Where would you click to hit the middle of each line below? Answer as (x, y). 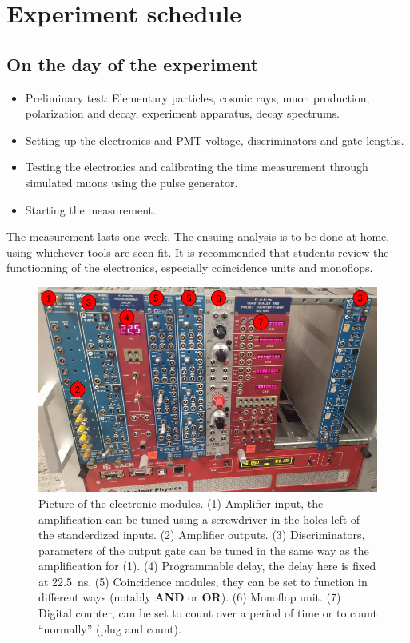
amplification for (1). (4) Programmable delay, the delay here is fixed (207, 566)
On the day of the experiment (133, 64)
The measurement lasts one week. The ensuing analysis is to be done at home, (198, 236)
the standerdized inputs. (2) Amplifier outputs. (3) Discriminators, (202, 535)
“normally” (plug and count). (110, 628)
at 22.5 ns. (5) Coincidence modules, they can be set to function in (203, 581)
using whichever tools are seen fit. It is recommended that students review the (198, 252)
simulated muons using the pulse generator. (131, 182)
